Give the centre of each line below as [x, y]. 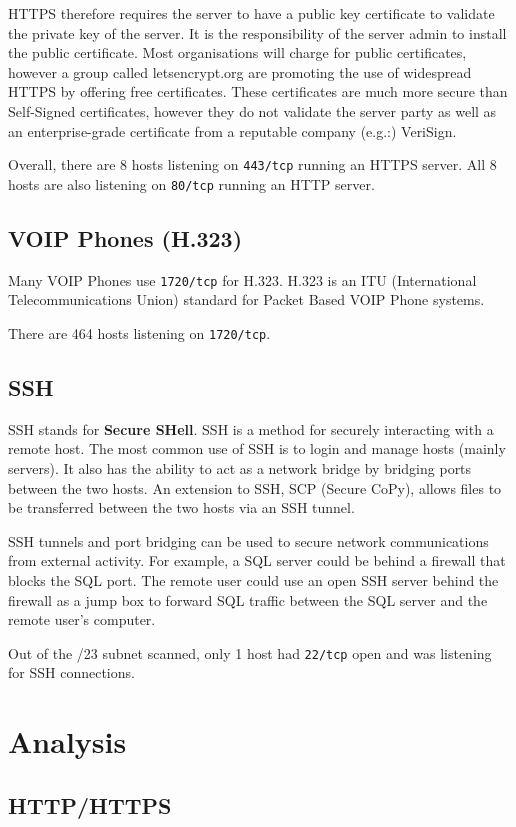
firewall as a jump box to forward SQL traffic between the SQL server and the [248, 599]
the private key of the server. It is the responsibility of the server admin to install [257, 32]
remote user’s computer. [82, 619]
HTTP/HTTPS [90, 804]
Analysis [67, 741]
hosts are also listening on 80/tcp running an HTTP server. [191, 183]
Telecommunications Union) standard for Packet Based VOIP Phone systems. [246, 299]
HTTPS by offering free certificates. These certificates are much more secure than [258, 91]
